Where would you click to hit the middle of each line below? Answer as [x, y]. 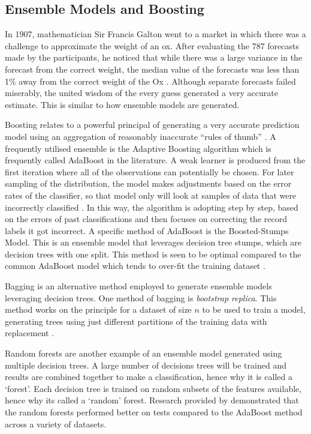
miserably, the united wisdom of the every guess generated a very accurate [141, 93]
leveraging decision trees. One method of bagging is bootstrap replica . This [141, 297]
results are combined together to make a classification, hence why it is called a [149, 377]
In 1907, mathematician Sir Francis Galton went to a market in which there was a [155, 34]
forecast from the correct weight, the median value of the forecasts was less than [152, 69]
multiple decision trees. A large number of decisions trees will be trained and [146, 365]
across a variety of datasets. [56, 423]
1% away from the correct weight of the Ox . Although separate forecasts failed [150, 81]
